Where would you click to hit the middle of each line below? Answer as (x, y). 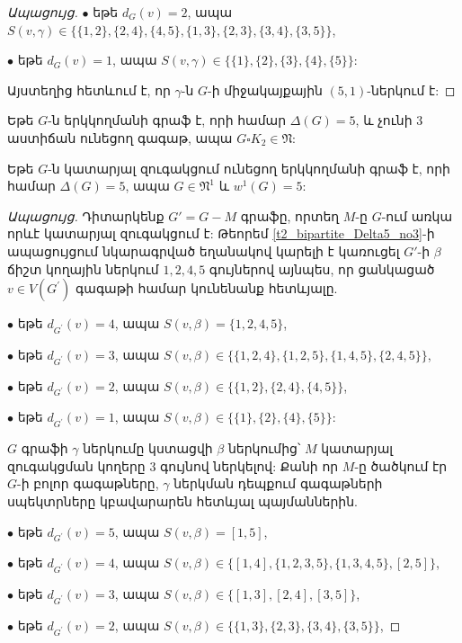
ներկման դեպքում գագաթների (278, 483)
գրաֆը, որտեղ (290, 215)
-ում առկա (417, 215)
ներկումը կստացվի (148, 448)
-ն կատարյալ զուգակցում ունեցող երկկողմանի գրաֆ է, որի (249, 168)
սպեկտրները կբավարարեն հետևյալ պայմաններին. (182, 500)
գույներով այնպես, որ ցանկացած (322, 268)
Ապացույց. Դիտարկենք (86, 215)
